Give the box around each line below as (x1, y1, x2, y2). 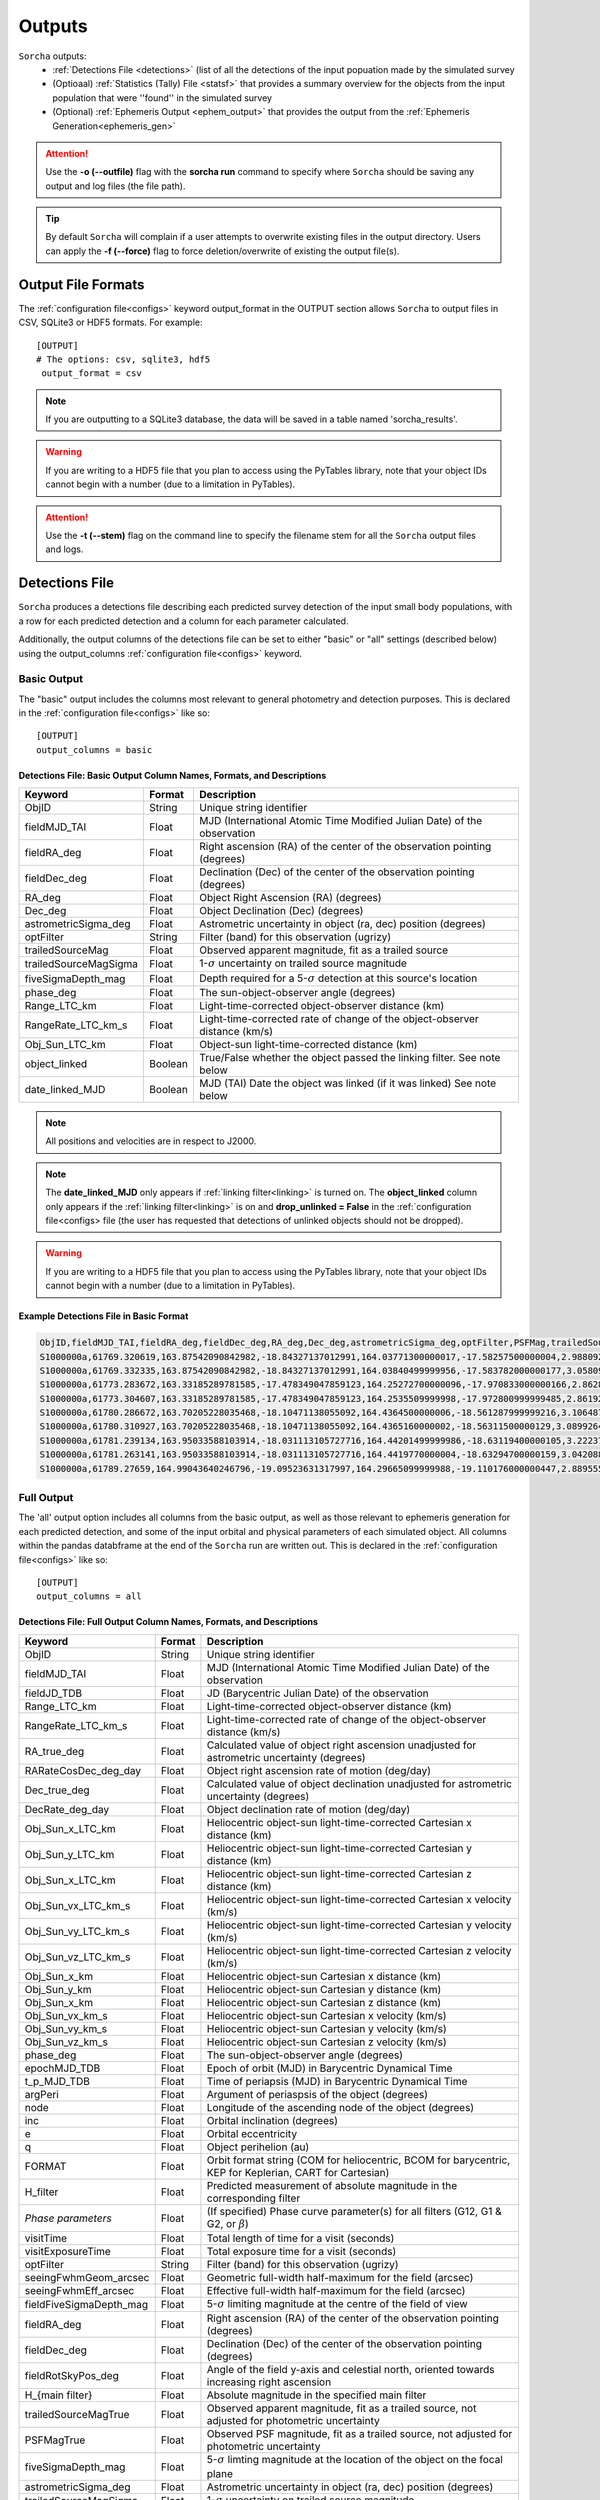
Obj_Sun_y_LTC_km (24, 1847, 115, 1861)
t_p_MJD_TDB (24, 2074, 90, 2088)
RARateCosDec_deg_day (24, 1763, 142, 1777)
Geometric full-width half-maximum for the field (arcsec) (206, 2271, 474, 2285)
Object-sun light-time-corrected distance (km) (199, 1038, 418, 1051)
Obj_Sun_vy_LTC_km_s (24, 1924, 130, 1938)
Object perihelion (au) (206, 2140, 310, 2154)
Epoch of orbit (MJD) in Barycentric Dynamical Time (206, 2061, 453, 2075)
